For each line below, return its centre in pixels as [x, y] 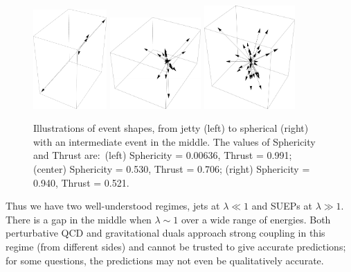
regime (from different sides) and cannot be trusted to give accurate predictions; [176, 246]
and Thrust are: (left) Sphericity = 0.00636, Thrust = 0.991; [163, 155]
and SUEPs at [282, 206]
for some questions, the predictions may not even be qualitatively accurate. [165, 260]
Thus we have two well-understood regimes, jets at [113, 206]
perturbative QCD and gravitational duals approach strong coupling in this [165, 233]
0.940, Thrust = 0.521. [81, 182]
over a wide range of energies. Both [256, 219]
